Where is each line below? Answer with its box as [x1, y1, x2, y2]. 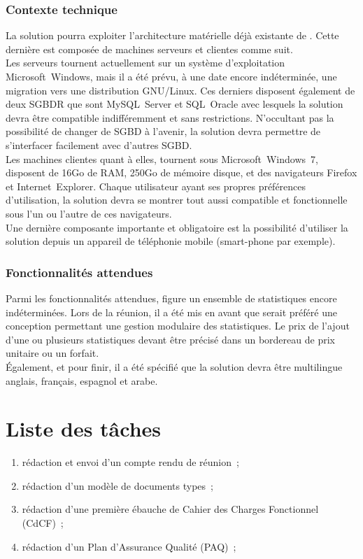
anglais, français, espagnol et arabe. [6, 373, 158, 388]
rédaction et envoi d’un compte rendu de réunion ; [22, 455, 239, 469]
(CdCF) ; [22, 516, 64, 530]
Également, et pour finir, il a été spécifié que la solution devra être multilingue [6, 359, 343, 374]
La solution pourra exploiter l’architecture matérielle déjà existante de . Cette [6, 28, 339, 43]
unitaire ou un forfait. [6, 346, 99, 360]
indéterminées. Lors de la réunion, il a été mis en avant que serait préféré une [6, 304, 337, 319]
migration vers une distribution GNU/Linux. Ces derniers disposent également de [6, 83, 355, 97]
